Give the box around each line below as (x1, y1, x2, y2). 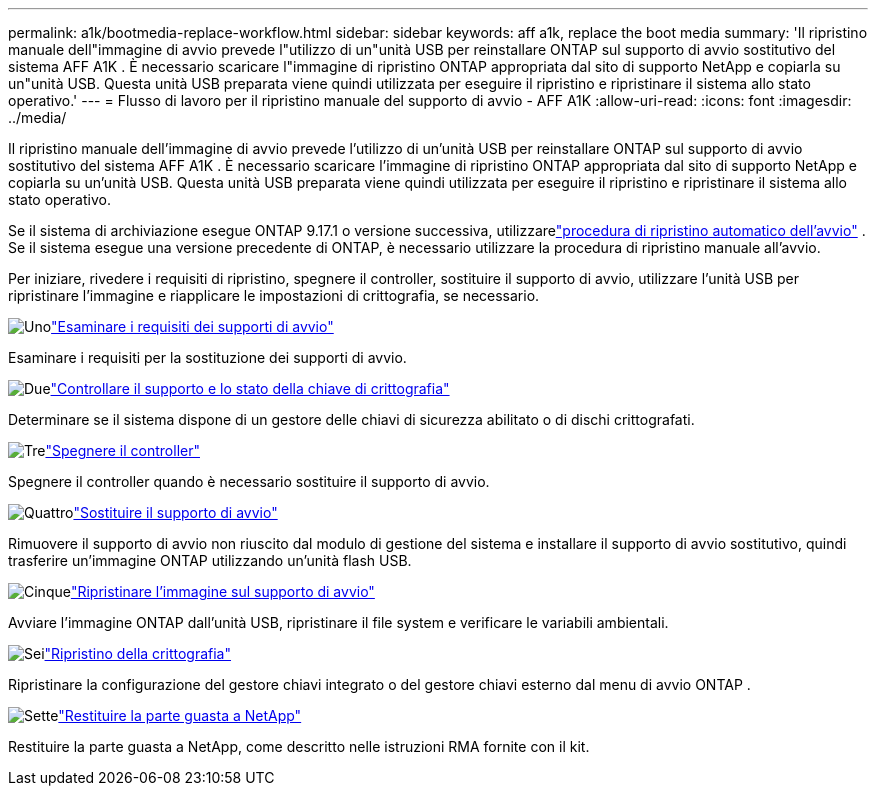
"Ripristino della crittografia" (44, 645, 232, 662)
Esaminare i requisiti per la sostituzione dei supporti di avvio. (8, 349, 407, 366)
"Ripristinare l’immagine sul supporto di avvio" (70, 583, 375, 600)
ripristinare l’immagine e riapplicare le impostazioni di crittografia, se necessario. (8, 287, 540, 304)
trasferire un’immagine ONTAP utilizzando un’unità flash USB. (8, 552, 412, 569)
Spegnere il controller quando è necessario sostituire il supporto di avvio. (8, 473, 490, 490)
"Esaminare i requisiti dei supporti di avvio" (51, 318, 334, 335)
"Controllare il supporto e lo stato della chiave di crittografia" (50, 380, 450, 397)
